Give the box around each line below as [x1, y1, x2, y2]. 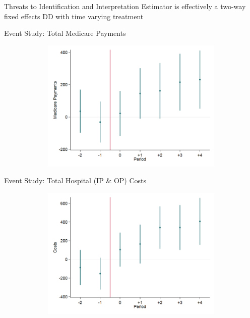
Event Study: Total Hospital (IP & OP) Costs [4, 175, 147, 186]
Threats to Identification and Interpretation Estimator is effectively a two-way [4, 1, 246, 11]
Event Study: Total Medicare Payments [4, 28, 126, 38]
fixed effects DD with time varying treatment [4, 11, 144, 21]
